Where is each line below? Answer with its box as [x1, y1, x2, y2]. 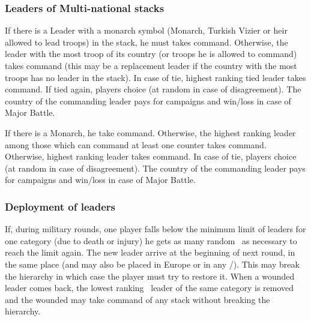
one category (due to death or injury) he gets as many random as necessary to [5, 234, 297, 247]
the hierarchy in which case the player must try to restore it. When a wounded [5, 269, 295, 282]
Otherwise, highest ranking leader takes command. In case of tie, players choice [5, 150, 297, 163]
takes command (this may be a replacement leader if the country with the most [5, 59, 297, 71]
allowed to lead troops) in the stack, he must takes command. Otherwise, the [5, 35, 288, 48]
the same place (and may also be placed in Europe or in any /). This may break [5, 257, 300, 270]
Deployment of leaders [5, 199, 115, 214]
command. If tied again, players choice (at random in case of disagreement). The [5, 83, 301, 95]
